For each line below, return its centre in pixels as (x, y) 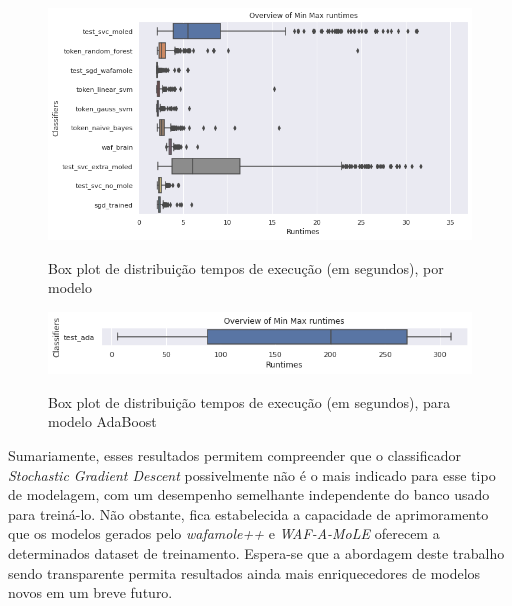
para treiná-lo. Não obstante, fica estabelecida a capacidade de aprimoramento (248, 513)
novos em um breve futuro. (90, 592)
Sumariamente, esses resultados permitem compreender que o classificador (234, 454)
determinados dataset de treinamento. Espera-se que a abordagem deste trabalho (256, 552)
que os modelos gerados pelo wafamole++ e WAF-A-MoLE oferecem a (224, 533)
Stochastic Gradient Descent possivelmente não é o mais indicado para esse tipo (252, 474)
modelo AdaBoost (102, 421)
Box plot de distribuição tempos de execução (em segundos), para (249, 401)
